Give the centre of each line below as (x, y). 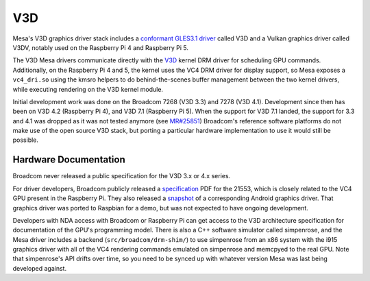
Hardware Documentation (69, 160)
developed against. (40, 268)
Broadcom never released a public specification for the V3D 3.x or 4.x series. (122, 176)
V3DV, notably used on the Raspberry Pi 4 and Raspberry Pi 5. (100, 47)
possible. (26, 140)
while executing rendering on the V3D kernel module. (88, 89)
